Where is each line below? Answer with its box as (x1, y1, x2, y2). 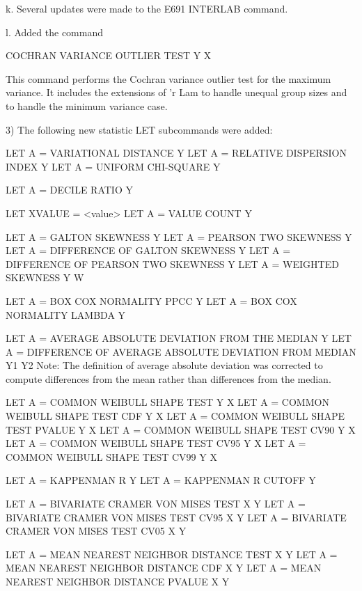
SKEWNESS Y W (6, 270, 84, 285)
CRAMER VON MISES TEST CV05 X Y (6, 523, 187, 538)
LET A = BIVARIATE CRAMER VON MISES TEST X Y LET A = (6, 496, 306, 511)
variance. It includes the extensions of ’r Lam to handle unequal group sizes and (6, 85, 347, 100)
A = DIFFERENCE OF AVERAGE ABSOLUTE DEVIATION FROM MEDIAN (6, 344, 356, 358)
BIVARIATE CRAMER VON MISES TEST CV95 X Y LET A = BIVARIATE (6, 510, 347, 524)
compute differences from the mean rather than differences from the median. (6, 371, 331, 386)
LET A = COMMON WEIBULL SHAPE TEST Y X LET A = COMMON (6, 395, 329, 409)
